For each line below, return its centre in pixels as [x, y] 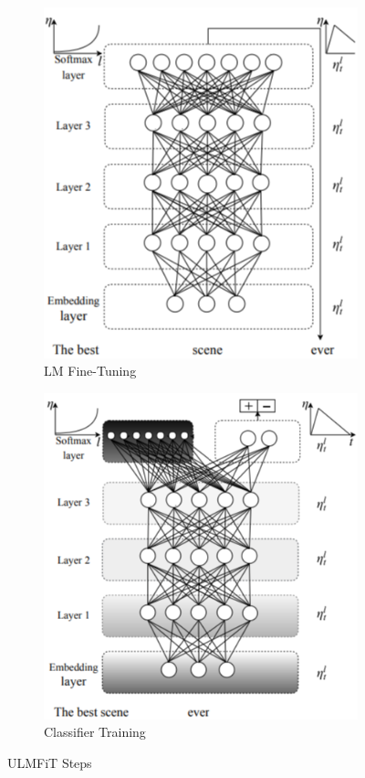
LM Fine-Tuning [90, 371]
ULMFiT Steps [50, 762]
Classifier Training [95, 732]
